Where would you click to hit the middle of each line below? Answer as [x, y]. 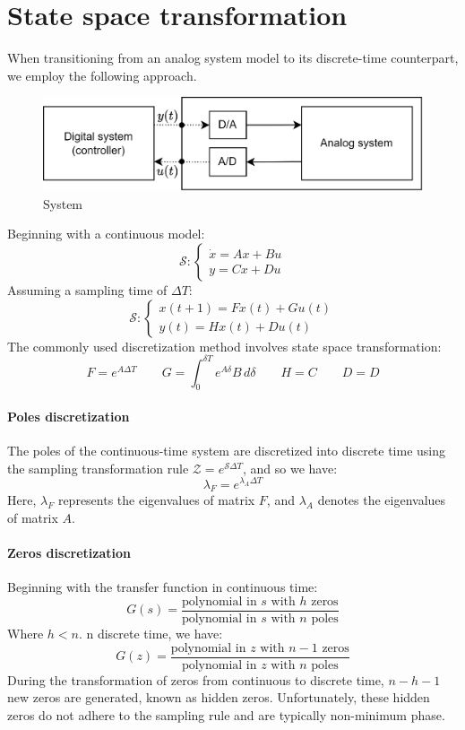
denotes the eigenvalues [382, 500]
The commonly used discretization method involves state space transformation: [224, 346]
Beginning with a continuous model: [106, 234]
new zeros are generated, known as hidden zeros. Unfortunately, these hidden [219, 697]
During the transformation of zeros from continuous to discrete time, [196, 679]
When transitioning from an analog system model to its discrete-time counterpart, [233, 58]
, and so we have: [290, 468]
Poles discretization [69, 417]
